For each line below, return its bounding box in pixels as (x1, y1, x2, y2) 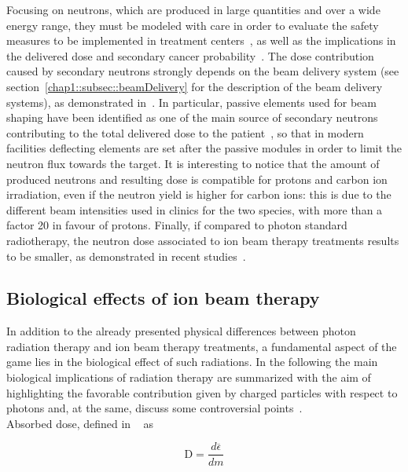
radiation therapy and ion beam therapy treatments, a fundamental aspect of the (6, 338, 397, 354)
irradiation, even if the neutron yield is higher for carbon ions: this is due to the (6, 186, 391, 203)
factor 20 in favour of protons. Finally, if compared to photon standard (6, 217, 347, 233)
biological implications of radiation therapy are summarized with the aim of (6, 369, 371, 386)
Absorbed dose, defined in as (6, 415, 153, 431)
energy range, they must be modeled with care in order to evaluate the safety (6, 16, 379, 33)
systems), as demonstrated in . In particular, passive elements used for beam (6, 93, 377, 110)
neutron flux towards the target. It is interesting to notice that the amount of (6, 155, 380, 171)
